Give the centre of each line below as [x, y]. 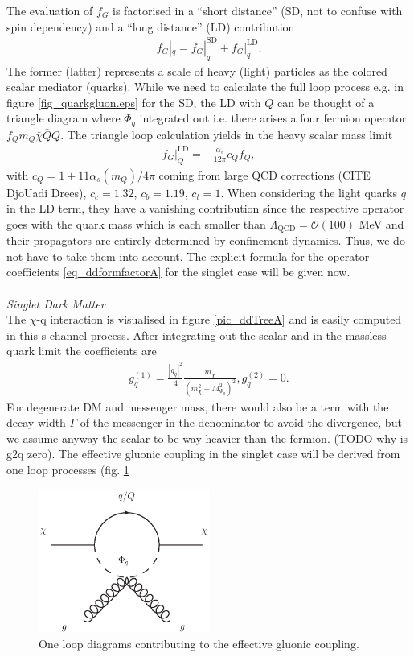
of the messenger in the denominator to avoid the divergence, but [241, 422]
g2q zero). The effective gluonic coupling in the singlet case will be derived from [203, 454]
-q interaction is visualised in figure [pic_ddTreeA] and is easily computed [219, 319]
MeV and [381, 223]
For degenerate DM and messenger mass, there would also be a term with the [198, 406]
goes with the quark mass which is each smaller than [136, 223]
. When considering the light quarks [309, 192]
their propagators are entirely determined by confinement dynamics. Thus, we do [206, 240]
